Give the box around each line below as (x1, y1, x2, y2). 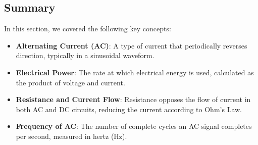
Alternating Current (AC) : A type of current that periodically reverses (16, 40, 247, 51)
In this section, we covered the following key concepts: (4, 23, 171, 34)
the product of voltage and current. (16, 77, 125, 87)
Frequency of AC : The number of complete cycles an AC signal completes (16, 121, 252, 131)
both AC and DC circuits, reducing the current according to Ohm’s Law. (16, 104, 242, 114)
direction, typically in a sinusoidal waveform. (16, 50, 154, 61)
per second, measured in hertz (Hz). (16, 130, 127, 141)
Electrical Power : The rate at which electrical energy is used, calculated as (16, 67, 254, 77)
